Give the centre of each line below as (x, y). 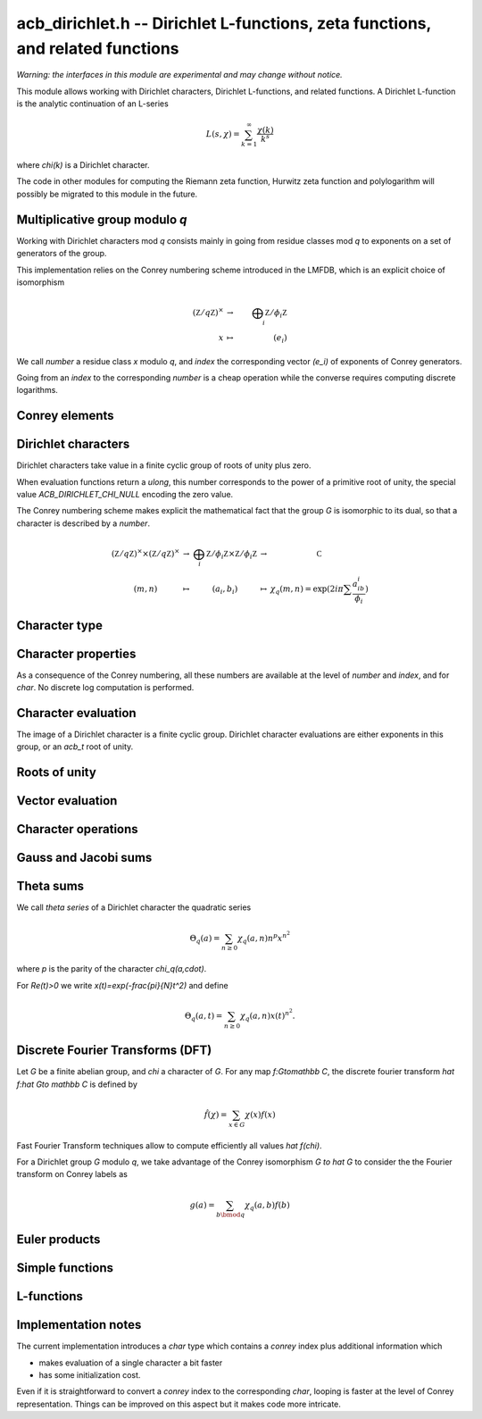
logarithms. (37, 390)
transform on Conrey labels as (72, 1174)
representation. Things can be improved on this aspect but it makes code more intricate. (179, 1404)
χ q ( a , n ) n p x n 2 (263, 938)
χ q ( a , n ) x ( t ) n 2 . (267, 1015)
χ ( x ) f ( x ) (260, 1114)
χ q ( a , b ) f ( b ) (267, 1206)
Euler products (58, 1239)
